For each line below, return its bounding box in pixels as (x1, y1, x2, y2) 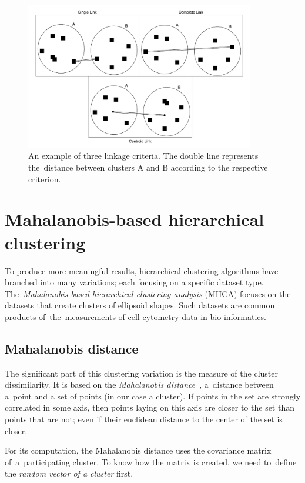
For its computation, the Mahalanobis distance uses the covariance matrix (5, 444, 272, 457)
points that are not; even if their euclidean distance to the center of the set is (5, 413, 283, 425)
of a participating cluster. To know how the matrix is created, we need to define (5, 455, 297, 468)
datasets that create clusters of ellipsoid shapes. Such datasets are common (5, 299, 275, 311)
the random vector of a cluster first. (5, 467, 133, 479)
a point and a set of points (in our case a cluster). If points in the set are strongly (5, 389, 301, 402)
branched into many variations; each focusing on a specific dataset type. (5, 276, 264, 288)
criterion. (28, 172, 61, 185)
